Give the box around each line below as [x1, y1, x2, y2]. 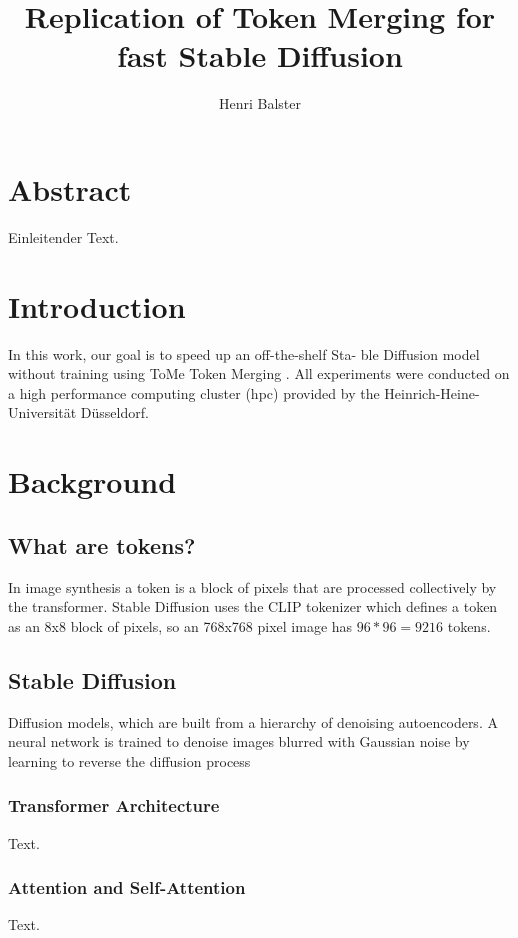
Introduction [8, 285, 186, 326]
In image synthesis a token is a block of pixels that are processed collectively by [8, 576, 497, 597]
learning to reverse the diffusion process [8, 750, 251, 771]
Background [8, 461, 177, 502]
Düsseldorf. [80, 402, 149, 423]
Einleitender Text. [8, 226, 119, 247]
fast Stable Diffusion [117, 35, 403, 76]
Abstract [8, 168, 132, 209]
